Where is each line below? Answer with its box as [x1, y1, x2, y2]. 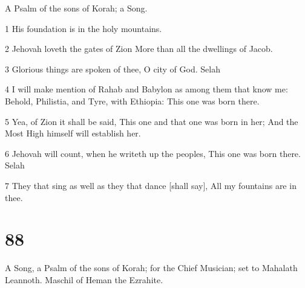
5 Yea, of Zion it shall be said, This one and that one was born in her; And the [5, 115, 298, 127]
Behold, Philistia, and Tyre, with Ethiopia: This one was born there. [5, 94, 260, 107]
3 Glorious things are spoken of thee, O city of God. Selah [5, 62, 220, 75]
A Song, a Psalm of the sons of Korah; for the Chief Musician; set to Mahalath [5, 261, 298, 274]
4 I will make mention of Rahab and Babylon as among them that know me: [5, 83, 288, 95]
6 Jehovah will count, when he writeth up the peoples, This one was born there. [5, 147, 301, 159]
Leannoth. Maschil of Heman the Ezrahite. [5, 273, 163, 286]
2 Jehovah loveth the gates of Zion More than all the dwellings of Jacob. [5, 42, 273, 55]
